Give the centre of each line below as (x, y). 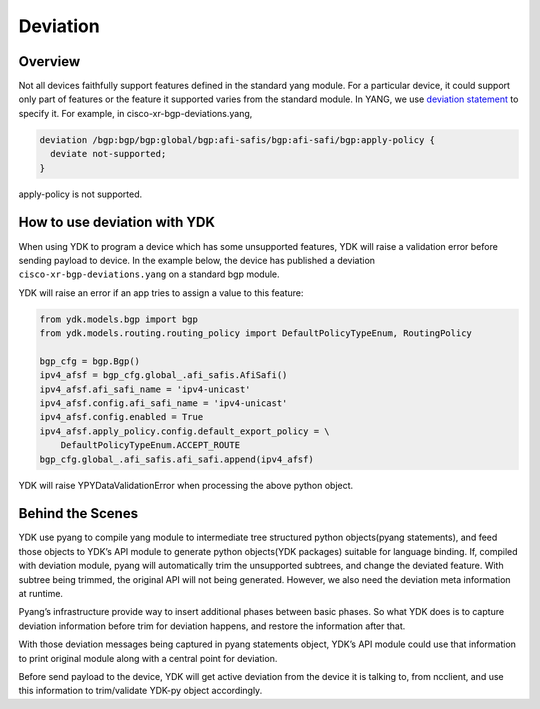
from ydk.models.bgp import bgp (119, 319)
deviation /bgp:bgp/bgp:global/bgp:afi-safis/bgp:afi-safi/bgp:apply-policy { (237, 139)
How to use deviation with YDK (116, 222)
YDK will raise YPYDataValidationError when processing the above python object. (186, 485)
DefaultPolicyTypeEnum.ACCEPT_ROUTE (150, 445)
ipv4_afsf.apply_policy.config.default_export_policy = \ (184, 431)
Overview (49, 61)
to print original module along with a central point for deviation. (148, 658)
